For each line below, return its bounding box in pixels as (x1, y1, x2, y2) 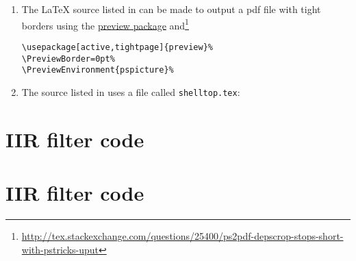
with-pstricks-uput (21, 242, 99, 256)
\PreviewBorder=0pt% (21, 53, 115, 64)
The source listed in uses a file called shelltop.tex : (21, 84, 240, 99)
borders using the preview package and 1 (21, 16, 189, 32)
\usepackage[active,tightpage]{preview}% (21, 42, 213, 52)
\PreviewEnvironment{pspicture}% (21, 65, 174, 75)
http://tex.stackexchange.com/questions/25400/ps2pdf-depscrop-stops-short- (21, 228, 344, 243)
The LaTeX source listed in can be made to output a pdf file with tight (21, 2, 321, 16)
